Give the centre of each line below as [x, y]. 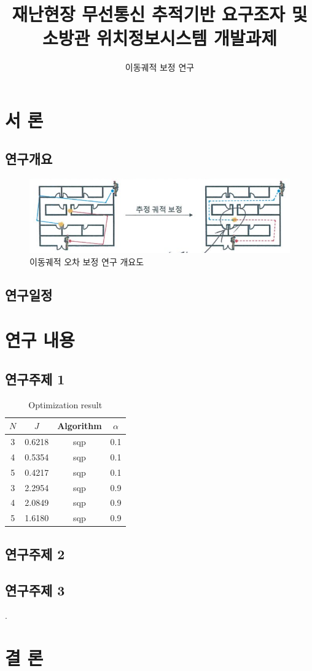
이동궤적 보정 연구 [160, 67]
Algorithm [80, 426]
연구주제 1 [35, 378]
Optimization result [65, 404]
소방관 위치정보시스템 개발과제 [160, 38]
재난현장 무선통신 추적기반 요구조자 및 [160, 14]
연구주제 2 [35, 553]
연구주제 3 [35, 590]
